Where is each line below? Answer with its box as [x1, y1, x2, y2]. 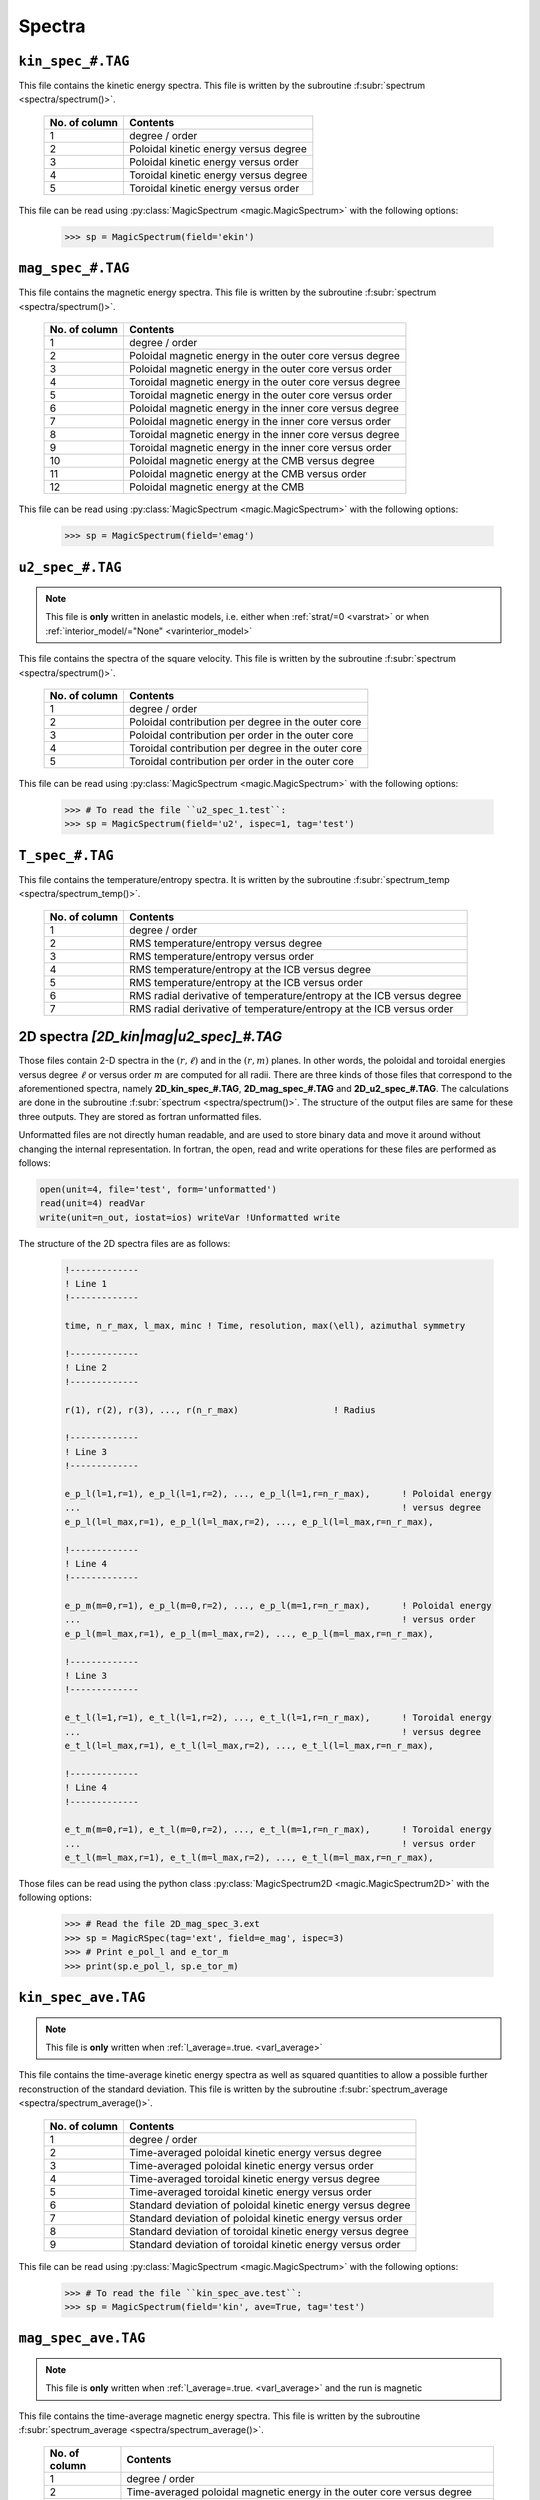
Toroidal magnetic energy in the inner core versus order [128, 441, 392, 455]
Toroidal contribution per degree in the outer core [128, 741, 363, 755]
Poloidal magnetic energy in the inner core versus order [128, 415, 392, 429]
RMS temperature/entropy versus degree [128, 936, 323, 950]
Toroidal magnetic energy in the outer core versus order [128, 388, 393, 402]
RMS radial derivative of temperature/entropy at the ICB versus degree [128, 988, 462, 1002]
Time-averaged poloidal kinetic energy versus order [128, 2158, 374, 2172]
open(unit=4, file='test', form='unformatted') [39, 1183, 277, 1195]
